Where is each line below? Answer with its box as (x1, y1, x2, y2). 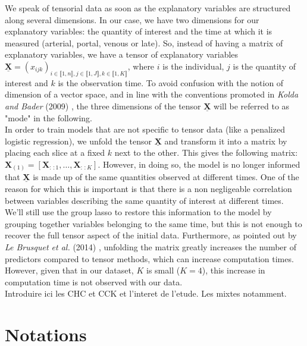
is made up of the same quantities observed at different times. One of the (33, 171, 299, 183)
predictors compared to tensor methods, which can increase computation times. (5, 252, 294, 265)
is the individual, (162, 59, 224, 72)
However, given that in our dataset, (5, 264, 134, 276)
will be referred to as (214, 99, 290, 112)
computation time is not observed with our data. (5, 275, 183, 288)
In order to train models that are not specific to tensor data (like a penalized (5, 123, 285, 136)
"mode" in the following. (5, 111, 92, 124)
